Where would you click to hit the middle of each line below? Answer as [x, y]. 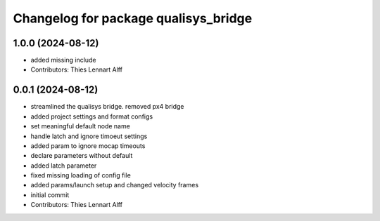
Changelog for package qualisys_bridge [133, 18]
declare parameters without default [82, 156]
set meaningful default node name [80, 126]
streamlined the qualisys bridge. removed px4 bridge [107, 107]
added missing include [63, 60]
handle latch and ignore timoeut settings [89, 136]
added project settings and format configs [92, 116]
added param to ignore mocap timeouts [88, 146]
